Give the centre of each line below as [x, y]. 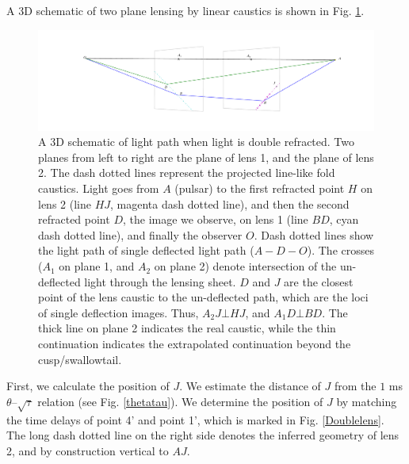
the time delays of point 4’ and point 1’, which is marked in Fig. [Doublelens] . [195, 419]
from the [355, 386]
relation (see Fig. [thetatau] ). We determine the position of [180, 401]
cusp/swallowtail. [80, 359]
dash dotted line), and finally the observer [140, 234]
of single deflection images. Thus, [118, 312]
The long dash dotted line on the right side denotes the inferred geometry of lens [203, 435]
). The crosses [340, 250]
